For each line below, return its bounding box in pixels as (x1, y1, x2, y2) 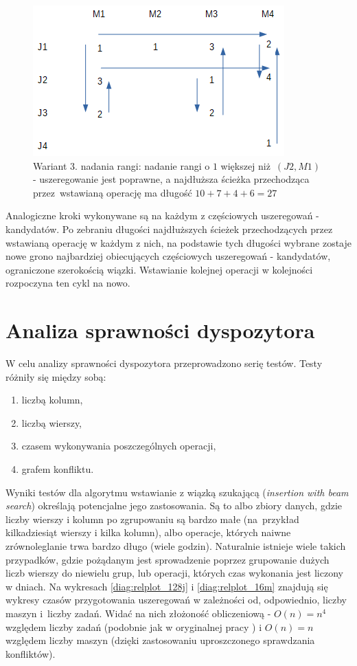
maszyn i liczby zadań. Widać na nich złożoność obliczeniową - (5, 606, 271, 620)
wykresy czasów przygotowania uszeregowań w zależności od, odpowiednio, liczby (5, 592, 347, 607)
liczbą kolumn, (21, 392, 83, 407)
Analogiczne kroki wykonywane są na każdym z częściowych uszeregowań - (5, 208, 319, 223)
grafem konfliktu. (21, 462, 94, 476)
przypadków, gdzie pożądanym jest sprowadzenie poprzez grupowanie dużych (5, 552, 330, 566)
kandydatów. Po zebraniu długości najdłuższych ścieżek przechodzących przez (5, 221, 333, 236)
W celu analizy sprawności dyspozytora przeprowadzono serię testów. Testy (5, 356, 323, 370)
